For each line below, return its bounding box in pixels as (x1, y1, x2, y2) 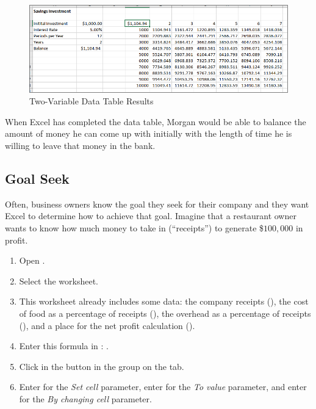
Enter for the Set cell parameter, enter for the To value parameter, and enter (19, 380, 307, 393)
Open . (19, 254, 45, 267)
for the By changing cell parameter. (19, 392, 152, 405)
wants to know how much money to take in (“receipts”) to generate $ (5, 222, 264, 234)
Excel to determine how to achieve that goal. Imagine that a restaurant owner (5, 209, 296, 222)
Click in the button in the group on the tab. (19, 360, 184, 372)
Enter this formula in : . (19, 339, 109, 352)
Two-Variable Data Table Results (29, 95, 154, 107)
